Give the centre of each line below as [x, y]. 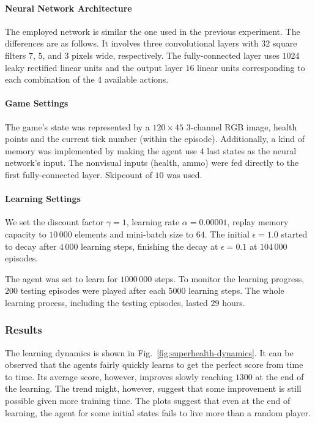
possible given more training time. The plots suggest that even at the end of [148, 401]
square [285, 43]
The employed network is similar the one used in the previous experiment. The [153, 31]
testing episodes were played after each [93, 290]
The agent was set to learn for [61, 278]
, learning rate [153, 222]
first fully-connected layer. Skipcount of [79, 174]
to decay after [31, 246]
